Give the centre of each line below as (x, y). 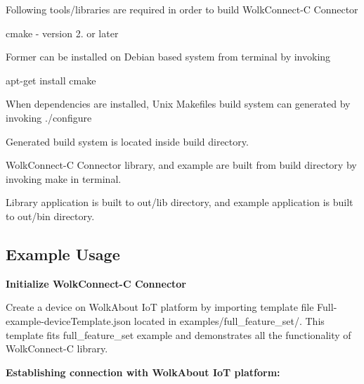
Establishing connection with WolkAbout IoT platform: (143, 372)
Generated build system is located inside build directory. (127, 141)
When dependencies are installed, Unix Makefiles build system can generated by (178, 104)
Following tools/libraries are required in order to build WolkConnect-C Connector (182, 9)
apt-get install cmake (51, 80)
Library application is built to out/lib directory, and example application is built (180, 202)
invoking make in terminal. (64, 178)
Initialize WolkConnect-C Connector (96, 283)
